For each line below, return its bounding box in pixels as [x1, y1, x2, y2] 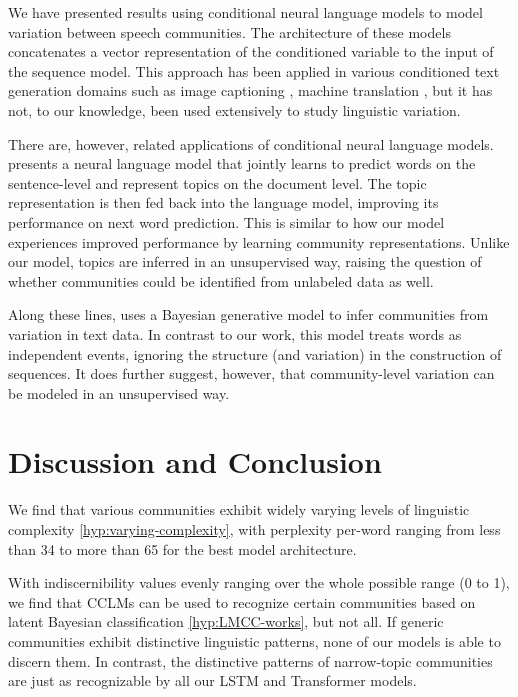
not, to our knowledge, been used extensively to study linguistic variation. [8, 99, 461, 120]
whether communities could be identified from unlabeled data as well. [8, 270, 434, 291]
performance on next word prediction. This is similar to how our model [8, 211, 445, 232]
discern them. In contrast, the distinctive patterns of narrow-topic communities [8, 650, 493, 671]
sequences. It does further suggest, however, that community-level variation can [8, 363, 495, 384]
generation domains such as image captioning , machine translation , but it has [8, 80, 493, 101]
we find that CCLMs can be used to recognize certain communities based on [8, 591, 476, 612]
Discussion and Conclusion [8, 441, 382, 482]
